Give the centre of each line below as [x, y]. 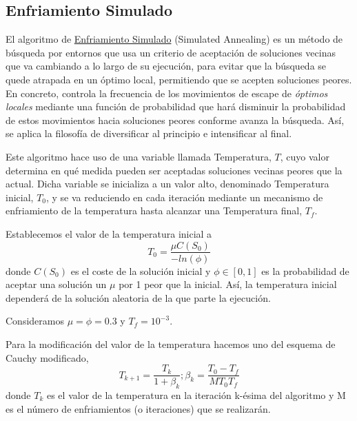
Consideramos [35, 321]
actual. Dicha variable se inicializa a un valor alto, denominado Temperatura [167, 184]
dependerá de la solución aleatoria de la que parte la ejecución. [138, 297]
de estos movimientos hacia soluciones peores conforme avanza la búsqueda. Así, [175, 120]
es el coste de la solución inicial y [141, 270]
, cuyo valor [305, 156]
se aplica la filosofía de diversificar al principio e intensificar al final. [149, 133]
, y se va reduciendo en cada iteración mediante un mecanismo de [185, 197]
